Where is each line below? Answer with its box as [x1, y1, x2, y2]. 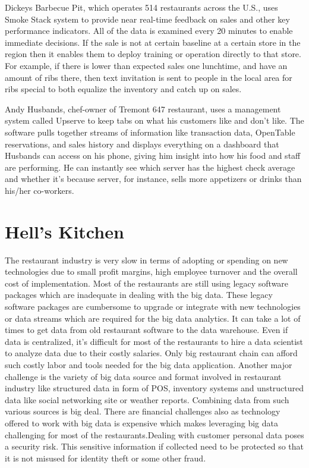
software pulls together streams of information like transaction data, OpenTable [5, 125, 295, 138]
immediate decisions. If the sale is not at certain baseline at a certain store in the [5, 36, 301, 48]
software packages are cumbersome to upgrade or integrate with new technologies [5, 300, 301, 312]
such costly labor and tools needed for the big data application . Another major [5, 358, 292, 370]
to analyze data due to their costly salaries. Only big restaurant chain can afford [5, 347, 298, 359]
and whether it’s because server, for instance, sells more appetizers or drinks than [5, 172, 302, 185]
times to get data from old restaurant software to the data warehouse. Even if [5, 323, 288, 336]
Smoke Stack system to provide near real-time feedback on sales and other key [5, 12, 290, 25]
